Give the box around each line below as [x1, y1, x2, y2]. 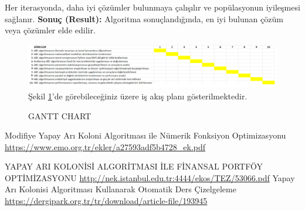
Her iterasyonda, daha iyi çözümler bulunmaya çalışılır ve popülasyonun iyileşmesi [5, 1, 300, 13]
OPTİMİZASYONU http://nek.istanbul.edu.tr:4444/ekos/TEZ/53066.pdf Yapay [5, 171, 295, 184]
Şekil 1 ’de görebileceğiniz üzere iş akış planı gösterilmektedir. [28, 89, 248, 102]
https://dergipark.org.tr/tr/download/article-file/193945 [5, 195, 208, 207]
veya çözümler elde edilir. [5, 24, 96, 36]
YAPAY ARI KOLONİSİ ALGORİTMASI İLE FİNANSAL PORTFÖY [5, 160, 263, 172]
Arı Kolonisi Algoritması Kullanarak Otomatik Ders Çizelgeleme [5, 183, 236, 195]
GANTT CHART [28, 109, 91, 122]
